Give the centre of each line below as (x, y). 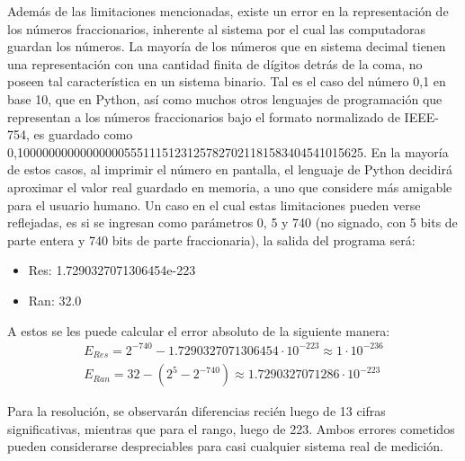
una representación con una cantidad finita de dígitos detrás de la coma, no (215, 63)
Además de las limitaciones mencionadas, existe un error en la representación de (228, 11)
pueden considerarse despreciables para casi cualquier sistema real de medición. (225, 446)
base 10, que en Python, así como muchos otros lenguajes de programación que (225, 98)
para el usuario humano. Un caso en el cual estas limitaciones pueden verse (214, 204)
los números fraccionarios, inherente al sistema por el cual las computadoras (217, 28)
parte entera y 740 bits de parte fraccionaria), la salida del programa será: (211, 239)
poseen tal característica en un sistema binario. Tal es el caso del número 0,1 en (227, 81)
